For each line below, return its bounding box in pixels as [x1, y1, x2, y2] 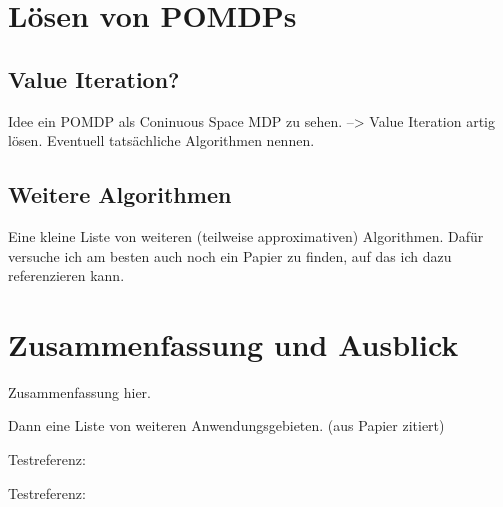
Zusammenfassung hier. [8, 381, 151, 402]
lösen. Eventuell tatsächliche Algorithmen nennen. [8, 130, 315, 151]
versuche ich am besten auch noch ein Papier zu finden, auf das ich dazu [8, 245, 452, 266]
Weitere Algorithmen [8, 179, 232, 210]
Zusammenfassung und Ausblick [8, 323, 459, 364]
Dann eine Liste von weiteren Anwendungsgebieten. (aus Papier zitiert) [8, 415, 445, 436]
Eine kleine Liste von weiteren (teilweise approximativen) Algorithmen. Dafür [8, 225, 484, 246]
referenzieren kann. [8, 265, 125, 286]
